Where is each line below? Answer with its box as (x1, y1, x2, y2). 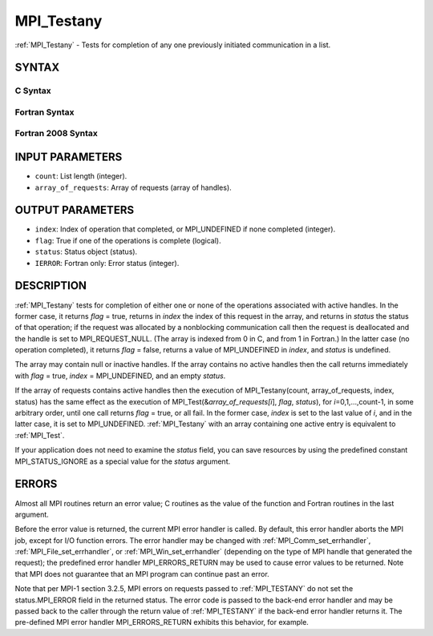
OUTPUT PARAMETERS (14, 203, 135, 217)
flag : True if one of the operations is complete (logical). (34, 235, 221, 245)
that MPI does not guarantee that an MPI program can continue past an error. (14, 569, 270, 578)
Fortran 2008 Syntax (14, 128, 98, 139)
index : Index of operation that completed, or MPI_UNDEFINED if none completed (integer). (34, 224, 336, 234)
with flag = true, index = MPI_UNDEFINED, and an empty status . (14, 371, 226, 380)
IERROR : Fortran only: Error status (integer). (34, 258, 180, 268)
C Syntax (14, 85, 51, 96)
